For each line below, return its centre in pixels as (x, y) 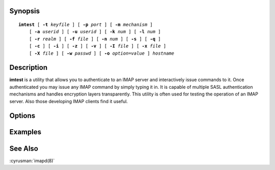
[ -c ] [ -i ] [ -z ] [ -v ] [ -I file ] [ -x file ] (98, 46)
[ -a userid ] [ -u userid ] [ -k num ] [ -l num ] (95, 32)
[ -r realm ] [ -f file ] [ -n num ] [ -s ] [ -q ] (95, 39)
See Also (24, 148)
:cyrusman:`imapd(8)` (32, 160)
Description (29, 68)
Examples (25, 132)
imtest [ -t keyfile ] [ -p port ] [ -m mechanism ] (86, 25)
